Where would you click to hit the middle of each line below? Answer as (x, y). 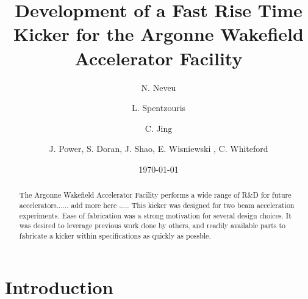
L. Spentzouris (159, 108)
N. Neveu (159, 87)
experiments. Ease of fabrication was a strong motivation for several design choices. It (155, 215)
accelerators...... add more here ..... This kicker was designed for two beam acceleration (157, 205)
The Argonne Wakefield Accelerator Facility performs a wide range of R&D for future (155, 195)
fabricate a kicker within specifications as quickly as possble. (115, 235)
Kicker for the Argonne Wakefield (159, 34)
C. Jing (159, 128)
